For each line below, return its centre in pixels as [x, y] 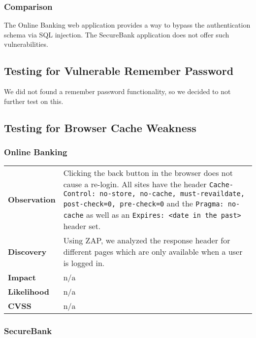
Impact [22, 277]
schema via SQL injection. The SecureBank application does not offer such [117, 34]
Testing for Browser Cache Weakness [100, 127]
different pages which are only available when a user [153, 252]
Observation [32, 200]
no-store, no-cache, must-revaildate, [172, 194]
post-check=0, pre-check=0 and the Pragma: [144, 203]
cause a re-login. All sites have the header [135, 184]
